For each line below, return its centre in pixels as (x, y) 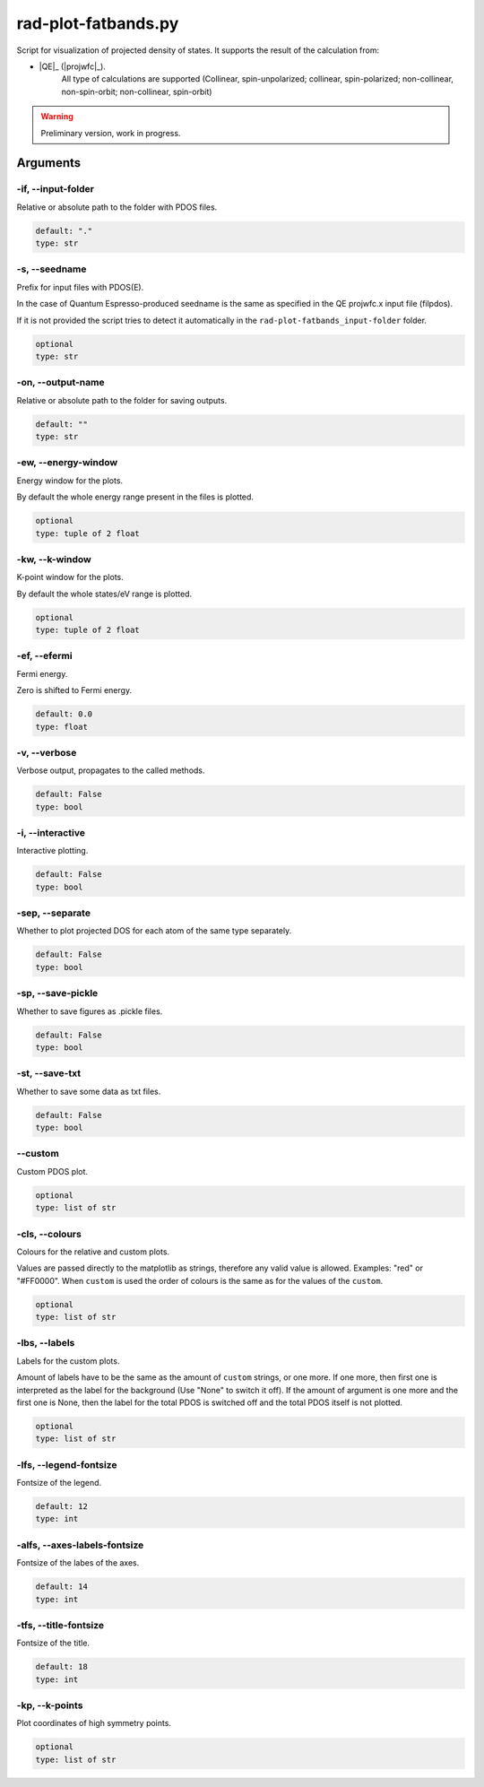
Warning (57, 117)
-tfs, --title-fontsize (60, 1625)
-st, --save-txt (48, 1073)
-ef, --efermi (44, 656)
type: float (62, 727)
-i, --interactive (51, 833)
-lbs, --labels (46, 1343)
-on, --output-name (60, 383)
